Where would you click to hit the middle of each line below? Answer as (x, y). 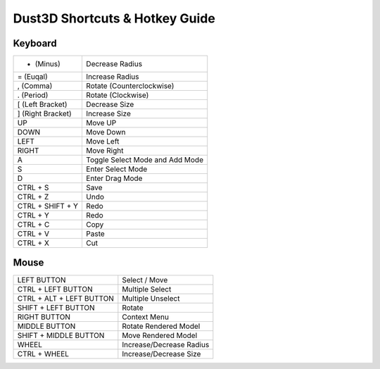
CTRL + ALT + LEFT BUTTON (65, 298)
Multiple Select (147, 289)
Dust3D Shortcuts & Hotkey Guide (114, 18)
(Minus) (48, 64)
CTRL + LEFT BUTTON (55, 289)
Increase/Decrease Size (161, 354)
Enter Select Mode (116, 169)
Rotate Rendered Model (161, 326)
